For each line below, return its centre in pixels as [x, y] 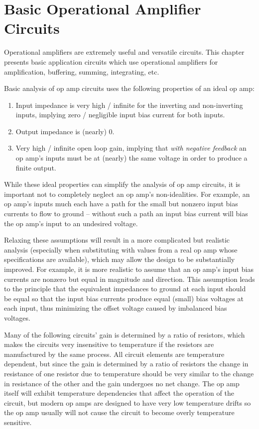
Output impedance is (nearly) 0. [65, 131]
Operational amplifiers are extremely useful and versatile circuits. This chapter [124, 52]
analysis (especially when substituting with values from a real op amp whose [121, 249]
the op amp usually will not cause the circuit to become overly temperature [119, 412]
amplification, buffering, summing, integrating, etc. [82, 71]
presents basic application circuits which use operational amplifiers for [111, 61]
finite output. [36, 167]
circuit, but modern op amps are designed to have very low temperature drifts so [128, 402]
